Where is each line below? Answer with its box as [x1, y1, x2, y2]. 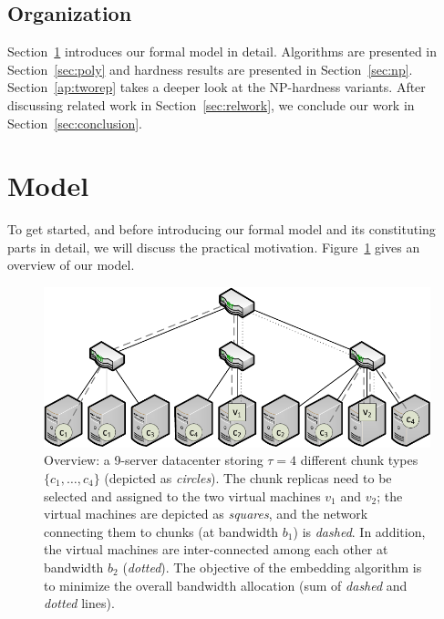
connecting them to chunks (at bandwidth [44, 521, 279, 541]
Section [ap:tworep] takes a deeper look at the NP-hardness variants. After [7, 77, 426, 97]
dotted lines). [44, 593, 115, 613]
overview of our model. [7, 255, 135, 274]
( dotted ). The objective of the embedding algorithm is [122, 558, 422, 576]
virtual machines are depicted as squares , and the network [44, 504, 368, 523]
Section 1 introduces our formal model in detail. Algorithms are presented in [7, 42, 438, 61]
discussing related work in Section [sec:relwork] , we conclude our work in [7, 95, 415, 114]
